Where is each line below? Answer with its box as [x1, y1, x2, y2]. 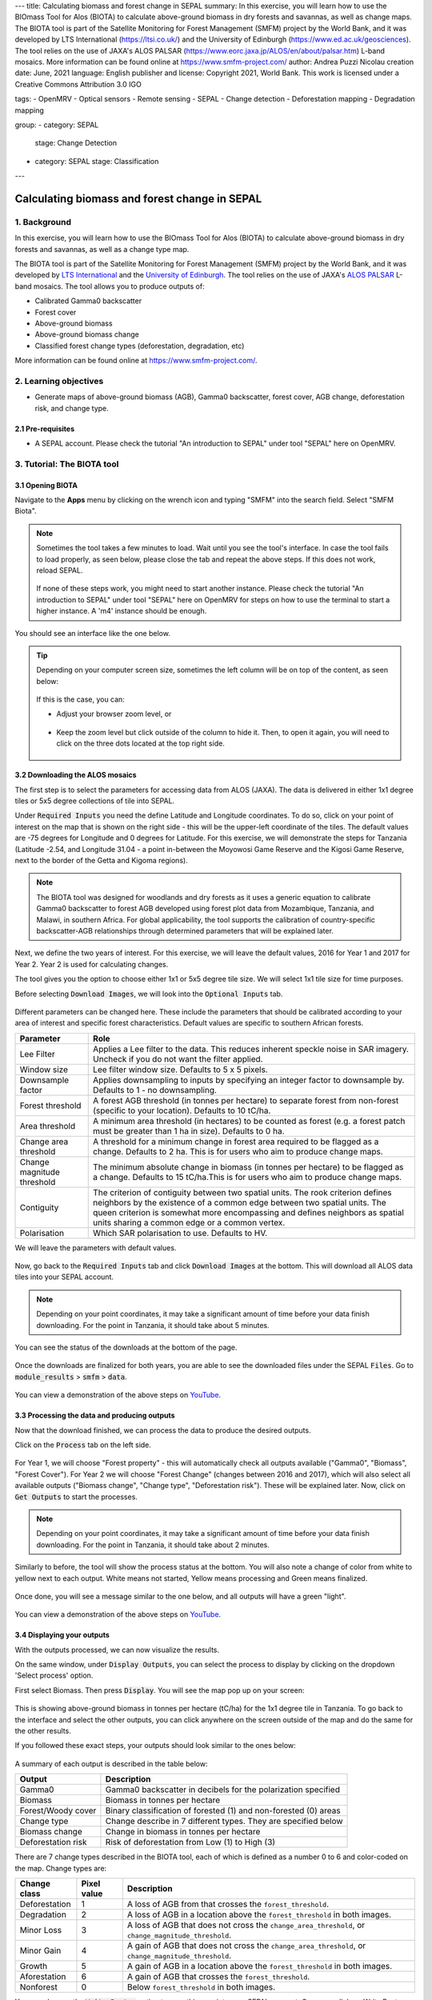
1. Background [14, 216, 72, 227]
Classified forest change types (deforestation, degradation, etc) [34, 341, 245, 350]
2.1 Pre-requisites [14, 424, 75, 434]
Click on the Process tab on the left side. [14, 1440, 152, 1450]
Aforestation [19, 1970, 66, 1982]
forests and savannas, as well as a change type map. [14, 244, 190, 254]
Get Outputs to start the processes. [14, 1492, 138, 1502]
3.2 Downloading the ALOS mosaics [14, 770, 137, 780]
